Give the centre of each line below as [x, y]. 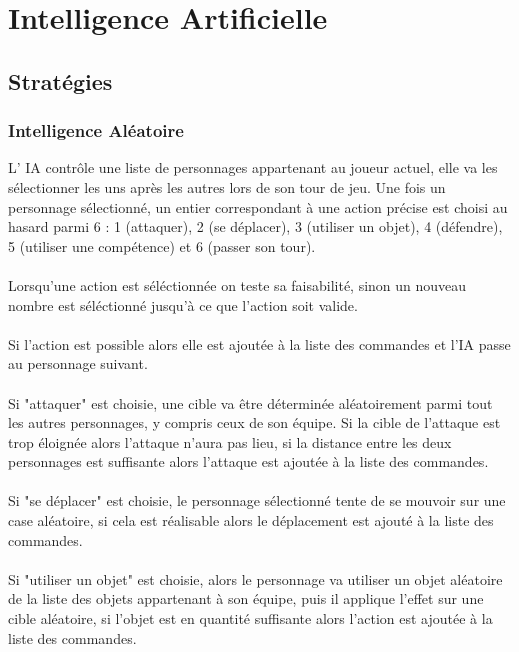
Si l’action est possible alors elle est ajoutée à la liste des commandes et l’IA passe [259, 343]
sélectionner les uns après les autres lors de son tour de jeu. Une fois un [227, 186]
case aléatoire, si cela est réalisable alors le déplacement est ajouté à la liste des [251, 520]
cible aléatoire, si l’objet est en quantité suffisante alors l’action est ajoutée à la [250, 618]
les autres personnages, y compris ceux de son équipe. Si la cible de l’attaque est [254, 422]
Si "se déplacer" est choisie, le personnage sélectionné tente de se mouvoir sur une [257, 500]
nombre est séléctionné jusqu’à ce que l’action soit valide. [183, 304]
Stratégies [60, 80]
